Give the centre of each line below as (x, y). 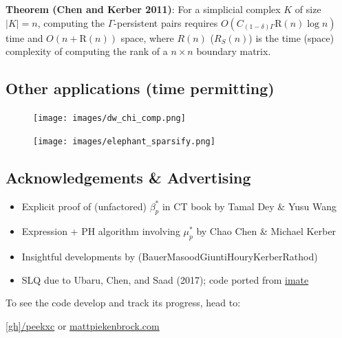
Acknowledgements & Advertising (128, 177)
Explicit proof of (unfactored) (84, 206)
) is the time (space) (291, 37)
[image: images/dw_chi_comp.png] (109, 118)
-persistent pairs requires (166, 22)
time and (24, 37)
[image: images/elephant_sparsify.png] (124, 141)
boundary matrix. (234, 51)
